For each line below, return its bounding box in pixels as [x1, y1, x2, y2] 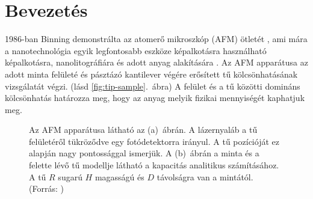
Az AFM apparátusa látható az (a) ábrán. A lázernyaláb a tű [29, 123, 258, 136]
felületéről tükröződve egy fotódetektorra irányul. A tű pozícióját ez [29, 135, 279, 147]
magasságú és [95, 170, 144, 183]
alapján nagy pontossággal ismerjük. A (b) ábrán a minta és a [29, 147, 259, 159]
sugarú [58, 170, 82, 183]
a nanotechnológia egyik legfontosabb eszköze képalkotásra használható [5, 44, 267, 57]
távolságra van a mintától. [156, 170, 253, 183]
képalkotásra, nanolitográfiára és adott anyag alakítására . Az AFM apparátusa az [5, 56, 308, 69]
